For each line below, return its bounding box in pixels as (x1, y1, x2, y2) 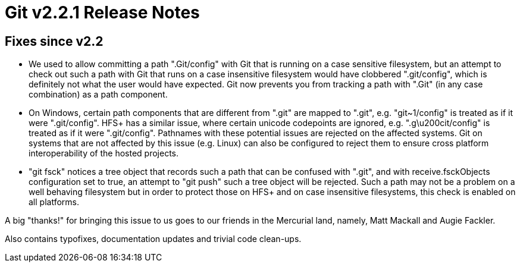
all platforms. (29, 197, 79, 208)
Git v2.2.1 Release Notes (5, 2, 200, 23)
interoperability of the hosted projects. (29, 148, 179, 159)
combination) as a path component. (29, 89, 168, 100)
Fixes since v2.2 (5, 33, 104, 49)
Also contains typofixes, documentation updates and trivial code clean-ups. (5, 234, 302, 244)
